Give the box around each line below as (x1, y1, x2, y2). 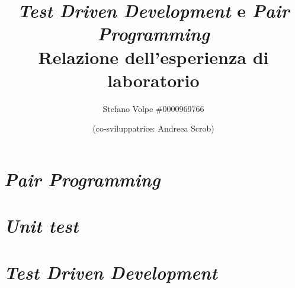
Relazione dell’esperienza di (38, 44, 269, 69)
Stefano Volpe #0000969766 (102, 102, 204, 114)
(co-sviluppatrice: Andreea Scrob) (92, 122, 214, 135)
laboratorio (107, 68, 200, 92)
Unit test (4, 213, 79, 238)
